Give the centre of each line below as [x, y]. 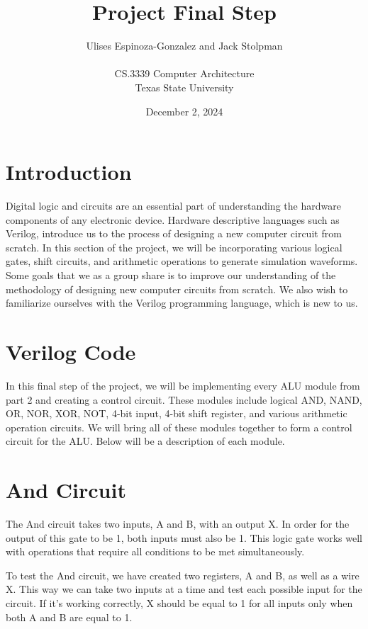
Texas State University [184, 87]
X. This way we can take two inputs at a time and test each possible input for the [184, 589]
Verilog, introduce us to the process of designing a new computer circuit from [174, 233]
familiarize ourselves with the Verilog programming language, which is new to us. [182, 303]
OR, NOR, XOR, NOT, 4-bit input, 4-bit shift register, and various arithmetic [177, 413]
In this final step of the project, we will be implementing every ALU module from [183, 385]
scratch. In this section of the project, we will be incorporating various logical [174, 247]
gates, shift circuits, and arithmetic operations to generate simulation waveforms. [182, 261]
